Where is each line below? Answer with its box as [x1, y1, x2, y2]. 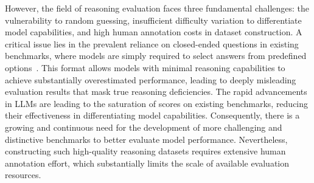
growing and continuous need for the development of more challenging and [5, 120, 282, 133]
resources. [5, 168, 41, 181]
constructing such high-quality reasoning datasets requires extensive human [5, 145, 286, 157]
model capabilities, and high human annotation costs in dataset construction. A [5, 26, 302, 38]
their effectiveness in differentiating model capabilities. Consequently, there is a [5, 109, 300, 122]
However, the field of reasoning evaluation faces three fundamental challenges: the [5, 2, 310, 14]
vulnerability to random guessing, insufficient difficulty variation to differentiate [5, 13, 302, 26]
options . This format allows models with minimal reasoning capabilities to [5, 61, 285, 74]
